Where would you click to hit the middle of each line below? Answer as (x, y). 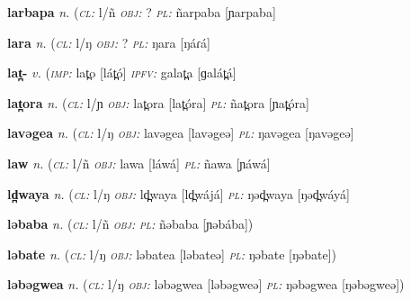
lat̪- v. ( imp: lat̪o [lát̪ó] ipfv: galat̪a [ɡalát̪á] (122, 73)
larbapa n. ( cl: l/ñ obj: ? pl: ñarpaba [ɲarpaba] (142, 12)
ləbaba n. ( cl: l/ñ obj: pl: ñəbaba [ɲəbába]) (130, 224)
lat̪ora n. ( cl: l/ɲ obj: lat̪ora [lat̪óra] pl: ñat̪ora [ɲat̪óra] (158, 102)
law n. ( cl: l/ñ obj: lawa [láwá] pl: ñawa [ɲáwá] (139, 163)
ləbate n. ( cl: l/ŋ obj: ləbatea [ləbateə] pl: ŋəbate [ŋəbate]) (172, 254)
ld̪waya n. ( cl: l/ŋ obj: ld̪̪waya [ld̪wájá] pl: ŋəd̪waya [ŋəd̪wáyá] (179, 193)
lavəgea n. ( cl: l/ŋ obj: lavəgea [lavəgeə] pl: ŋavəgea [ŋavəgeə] (181, 133)
